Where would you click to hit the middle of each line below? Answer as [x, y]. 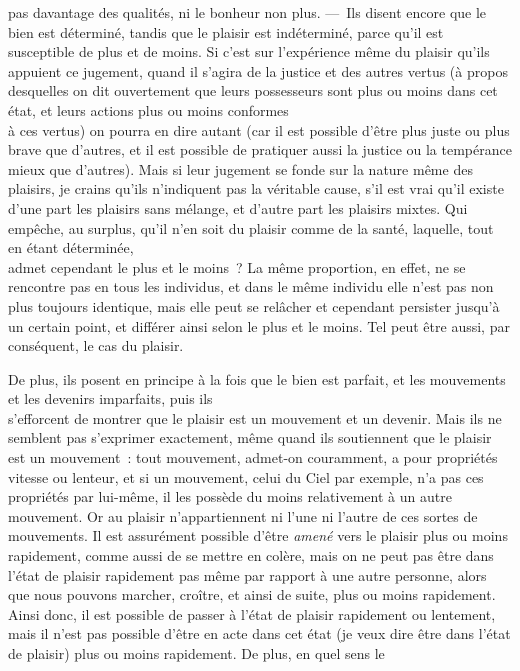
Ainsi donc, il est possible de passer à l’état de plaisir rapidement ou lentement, [252, 613]
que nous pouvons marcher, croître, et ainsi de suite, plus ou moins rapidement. [252, 594]
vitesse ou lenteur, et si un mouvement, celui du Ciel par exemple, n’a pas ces [246, 476]
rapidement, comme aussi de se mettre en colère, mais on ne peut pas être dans [251, 555]
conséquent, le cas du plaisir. [96, 345]
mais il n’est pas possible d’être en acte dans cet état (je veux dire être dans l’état [259, 633]
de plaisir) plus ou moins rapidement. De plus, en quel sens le [196, 653]
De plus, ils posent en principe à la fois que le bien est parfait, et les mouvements [257, 378]
